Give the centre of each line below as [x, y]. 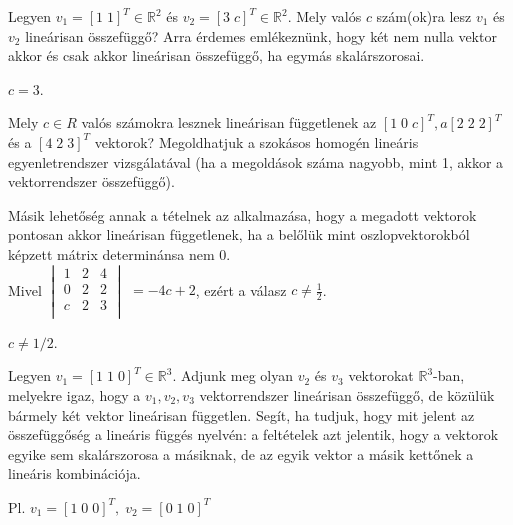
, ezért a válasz [241, 289]
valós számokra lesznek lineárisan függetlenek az [229, 122]
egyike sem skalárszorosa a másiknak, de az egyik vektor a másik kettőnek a [241, 453]
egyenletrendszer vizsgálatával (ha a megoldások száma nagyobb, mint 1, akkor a [256, 161]
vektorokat [381, 375]
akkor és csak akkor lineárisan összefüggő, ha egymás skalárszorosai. [216, 55]
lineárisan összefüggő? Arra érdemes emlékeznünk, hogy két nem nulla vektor [261, 35]
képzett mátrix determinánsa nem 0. [119, 253]
